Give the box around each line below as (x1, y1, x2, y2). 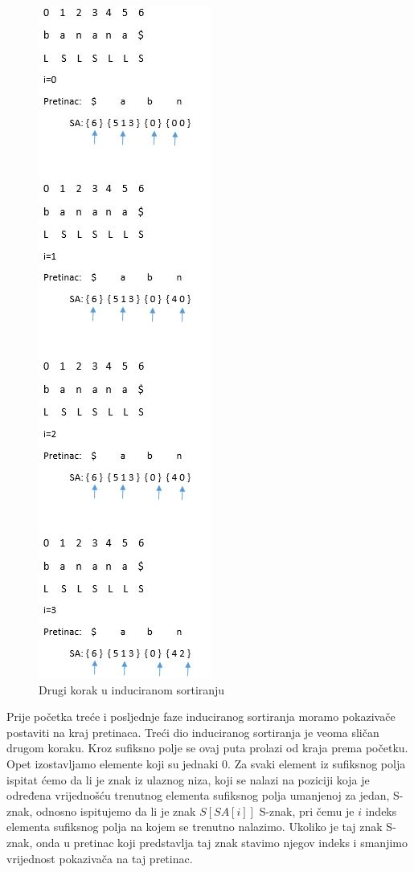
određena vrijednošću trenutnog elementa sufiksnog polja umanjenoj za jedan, (6, 787, 390, 804)
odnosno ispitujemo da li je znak (35, 802, 196, 819)
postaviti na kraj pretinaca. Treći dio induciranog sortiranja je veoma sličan (6, 723, 379, 740)
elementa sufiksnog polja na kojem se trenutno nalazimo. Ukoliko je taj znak (6, 818, 383, 835)
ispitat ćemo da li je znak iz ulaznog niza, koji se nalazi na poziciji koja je (6, 771, 370, 788)
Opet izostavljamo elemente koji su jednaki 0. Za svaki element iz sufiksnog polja (6, 755, 406, 772)
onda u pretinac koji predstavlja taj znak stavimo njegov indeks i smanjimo (35, 833, 408, 850)
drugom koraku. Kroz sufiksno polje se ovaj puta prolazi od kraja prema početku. (6, 739, 408, 756)
